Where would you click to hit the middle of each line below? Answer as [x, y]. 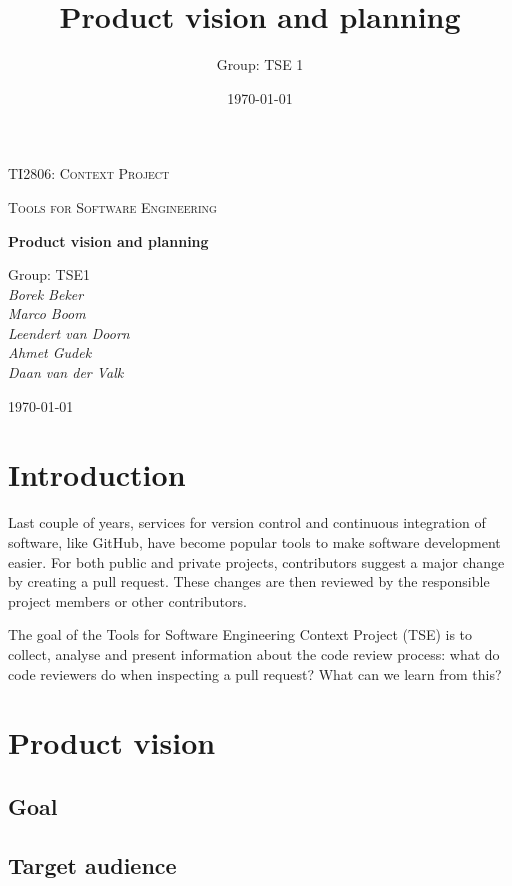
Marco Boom [47, 313]
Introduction [97, 474]
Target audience [92, 864]
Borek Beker [46, 293]
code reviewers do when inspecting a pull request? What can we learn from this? [255, 673]
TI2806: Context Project [89, 173]
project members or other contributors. [127, 600]
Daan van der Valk [66, 372]
